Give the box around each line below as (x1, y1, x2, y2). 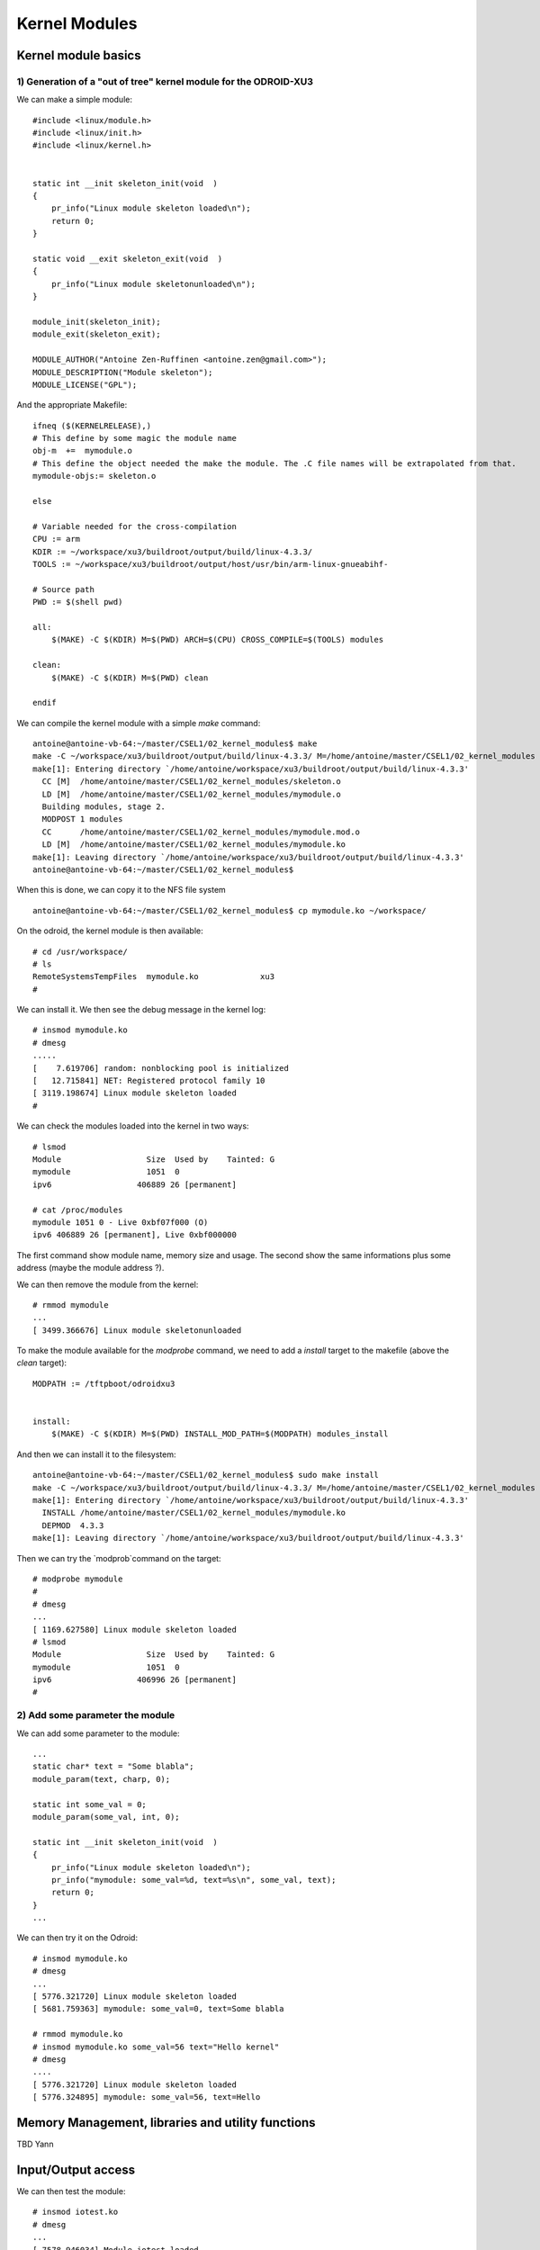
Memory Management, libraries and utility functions (16, 2115, 316, 2130)
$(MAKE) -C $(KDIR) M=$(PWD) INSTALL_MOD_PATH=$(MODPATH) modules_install (50, 1429, 389, 1439)
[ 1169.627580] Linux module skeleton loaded (32, 1624, 238, 1634)
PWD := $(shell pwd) (32, 597, 123, 607)
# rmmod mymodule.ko (32, 2029, 123, 2039)
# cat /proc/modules (32, 1204, 123, 1215)
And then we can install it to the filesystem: (16, 1449, 176, 1460)
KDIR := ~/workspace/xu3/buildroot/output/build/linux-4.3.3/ (32, 546, 313, 557)
